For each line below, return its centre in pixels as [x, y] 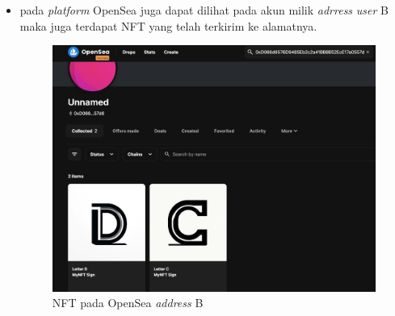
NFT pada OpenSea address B [128, 303]
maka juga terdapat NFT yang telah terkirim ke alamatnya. [168, 25]
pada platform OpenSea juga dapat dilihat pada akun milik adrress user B [204, 10]
